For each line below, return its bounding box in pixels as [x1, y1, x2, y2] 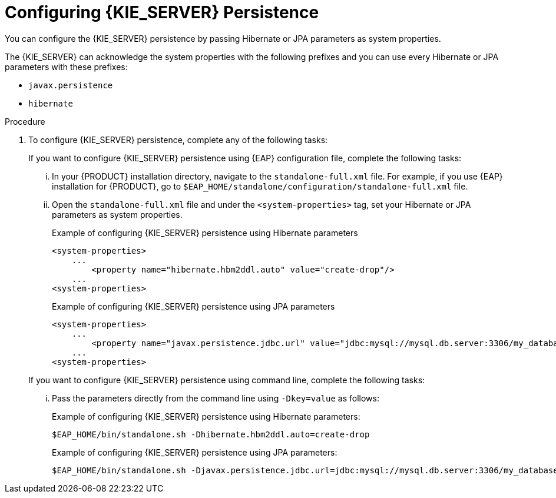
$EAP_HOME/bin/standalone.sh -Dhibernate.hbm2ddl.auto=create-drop [52, 429, 370, 439]
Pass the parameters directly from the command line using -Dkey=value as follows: [52, 393, 379, 403]
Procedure [5, 116, 45, 127]
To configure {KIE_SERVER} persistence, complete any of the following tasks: [28, 134, 328, 145]
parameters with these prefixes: [5, 61, 128, 72]
